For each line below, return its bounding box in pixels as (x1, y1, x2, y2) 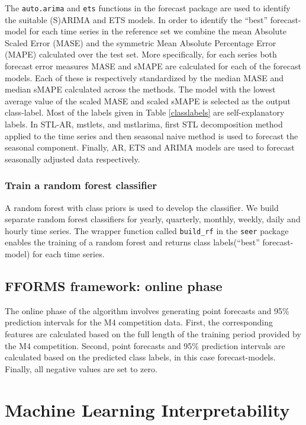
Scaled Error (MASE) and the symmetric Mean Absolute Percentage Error (5, 36, 276, 49)
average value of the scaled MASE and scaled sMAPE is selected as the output (5, 94, 291, 107)
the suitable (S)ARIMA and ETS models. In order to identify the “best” (5, 13, 268, 25)
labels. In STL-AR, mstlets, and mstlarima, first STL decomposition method (5, 118, 283, 130)
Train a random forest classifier (5, 178, 157, 193)
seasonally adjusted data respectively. (5, 152, 140, 165)
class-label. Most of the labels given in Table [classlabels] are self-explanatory (5, 106, 285, 119)
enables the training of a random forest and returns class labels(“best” (5, 236, 260, 248)
